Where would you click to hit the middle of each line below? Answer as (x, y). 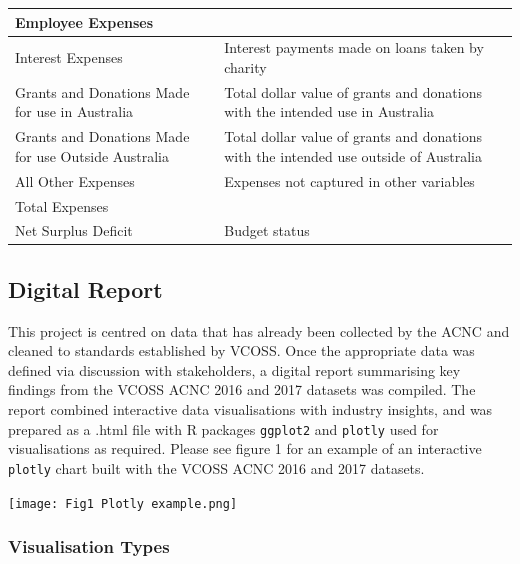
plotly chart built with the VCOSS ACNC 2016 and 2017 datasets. (216, 467)
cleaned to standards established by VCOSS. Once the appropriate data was (241, 350)
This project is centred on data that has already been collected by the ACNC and (259, 330)
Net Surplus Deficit (74, 230)
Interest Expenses (69, 57)
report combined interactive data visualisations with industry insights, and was (250, 409)
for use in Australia (74, 111)
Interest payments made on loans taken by (354, 47)
